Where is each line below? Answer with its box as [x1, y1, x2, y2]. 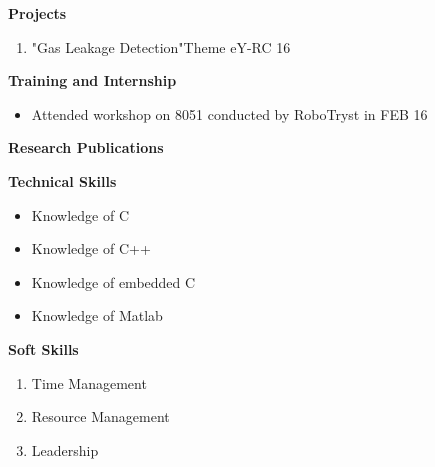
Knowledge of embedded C [31, 271, 196, 292]
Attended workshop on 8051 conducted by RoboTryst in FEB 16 [31, 103, 428, 124]
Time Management [31, 372, 147, 393]
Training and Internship [8, 70, 177, 91]
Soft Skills [8, 338, 79, 359]
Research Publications [8, 137, 164, 158]
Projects [8, 3, 67, 23]
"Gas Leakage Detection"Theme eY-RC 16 [31, 36, 291, 57]
